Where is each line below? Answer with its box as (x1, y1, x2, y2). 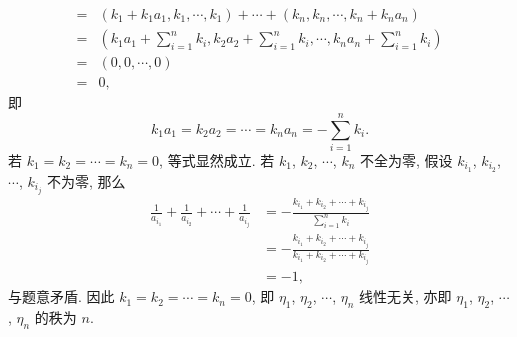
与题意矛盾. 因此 (8, 286, 115, 307)
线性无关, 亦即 (359, 286, 452, 307)
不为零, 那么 (47, 170, 126, 191)
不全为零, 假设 (360, 149, 453, 170)
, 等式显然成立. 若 (159, 149, 275, 170)
